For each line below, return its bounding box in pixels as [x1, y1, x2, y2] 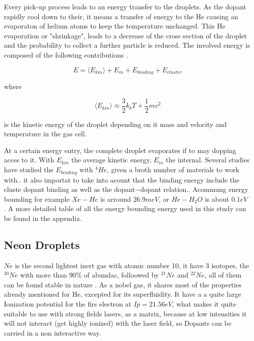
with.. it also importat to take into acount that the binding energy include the [4, 174, 240, 185]
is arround [100, 193, 131, 204]
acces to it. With [4, 155, 55, 165]
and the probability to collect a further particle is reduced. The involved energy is [4, 40, 250, 50]
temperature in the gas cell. [4, 128, 87, 139]
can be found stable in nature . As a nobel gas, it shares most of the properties [4, 279, 242, 289]
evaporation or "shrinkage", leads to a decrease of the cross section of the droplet [4, 30, 247, 40]
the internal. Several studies [166, 155, 250, 165]
